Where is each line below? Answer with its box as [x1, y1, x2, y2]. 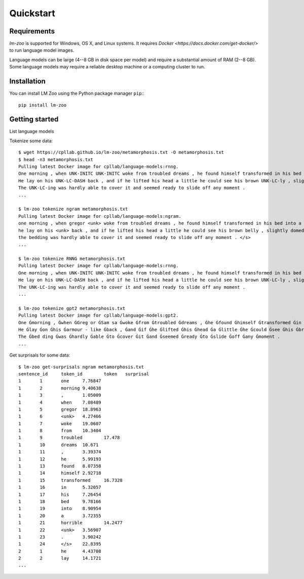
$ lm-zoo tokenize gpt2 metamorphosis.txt [18, 305, 126, 311]
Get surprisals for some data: [9, 352, 70, 358]
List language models [9, 128, 54, 134]
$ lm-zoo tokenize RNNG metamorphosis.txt [18, 256, 126, 262]
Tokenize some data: [9, 137, 53, 144]
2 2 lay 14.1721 [18, 555, 101, 561]
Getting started [9, 115, 59, 124]
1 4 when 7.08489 [18, 399, 101, 405]
